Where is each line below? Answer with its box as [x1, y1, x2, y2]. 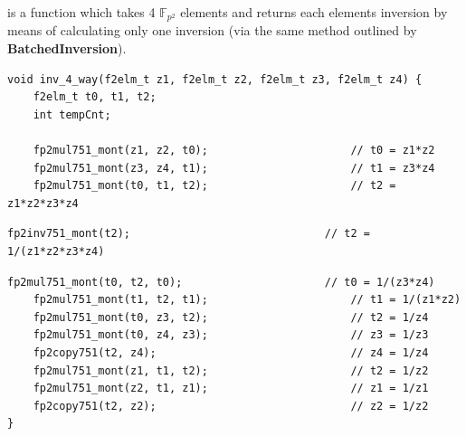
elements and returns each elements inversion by [180, 3, 448, 21]
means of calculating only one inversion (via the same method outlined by [7, 21, 417, 40]
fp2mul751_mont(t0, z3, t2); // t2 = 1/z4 [33, 310, 429, 324]
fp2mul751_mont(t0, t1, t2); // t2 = [33, 179, 396, 193]
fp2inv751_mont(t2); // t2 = [7, 227, 370, 241]
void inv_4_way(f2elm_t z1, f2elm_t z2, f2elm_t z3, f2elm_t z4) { [7, 72, 423, 86]
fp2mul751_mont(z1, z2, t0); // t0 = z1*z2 [33, 144, 435, 157]
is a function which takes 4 [7, 3, 156, 21]
